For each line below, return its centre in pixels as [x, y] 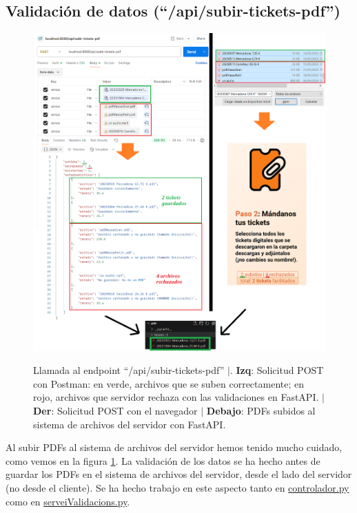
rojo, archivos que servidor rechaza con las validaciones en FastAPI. [176, 397]
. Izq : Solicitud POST [277, 370]
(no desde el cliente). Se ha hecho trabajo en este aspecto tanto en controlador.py [177, 487]
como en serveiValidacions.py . [68, 501]
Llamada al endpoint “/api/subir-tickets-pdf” [129, 370]
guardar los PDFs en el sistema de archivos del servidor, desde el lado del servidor [179, 474]
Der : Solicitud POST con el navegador [115, 410]
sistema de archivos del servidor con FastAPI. [130, 424]
